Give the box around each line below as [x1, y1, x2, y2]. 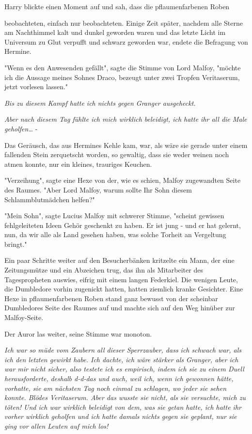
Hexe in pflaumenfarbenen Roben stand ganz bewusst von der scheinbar [4, 293, 218, 303]
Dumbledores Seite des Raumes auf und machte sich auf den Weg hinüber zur [4, 303, 235, 313]
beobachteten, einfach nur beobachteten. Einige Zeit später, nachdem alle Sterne [4, 17, 243, 28]
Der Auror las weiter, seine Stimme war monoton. [4, 328, 152, 338]
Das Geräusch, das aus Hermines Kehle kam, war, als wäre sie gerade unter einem [4, 140, 248, 150]
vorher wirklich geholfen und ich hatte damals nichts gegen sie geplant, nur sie [4, 411, 237, 421]
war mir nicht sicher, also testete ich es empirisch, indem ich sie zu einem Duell [4, 364, 244, 374]
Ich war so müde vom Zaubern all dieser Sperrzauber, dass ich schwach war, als [4, 345, 242, 355]
